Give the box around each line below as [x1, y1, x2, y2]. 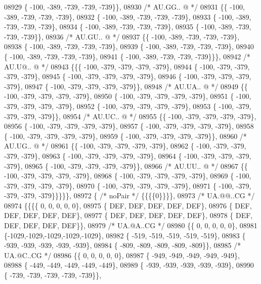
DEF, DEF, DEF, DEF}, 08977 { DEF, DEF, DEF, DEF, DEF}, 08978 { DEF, [4, 210, 253, 221]
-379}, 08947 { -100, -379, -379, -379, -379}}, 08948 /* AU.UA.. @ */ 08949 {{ [4, 81, 248, 91]
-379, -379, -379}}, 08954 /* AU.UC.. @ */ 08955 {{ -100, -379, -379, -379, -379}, [4, 111, 256, 121]
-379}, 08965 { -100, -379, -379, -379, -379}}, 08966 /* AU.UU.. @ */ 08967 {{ [4, 160, 248, 171]
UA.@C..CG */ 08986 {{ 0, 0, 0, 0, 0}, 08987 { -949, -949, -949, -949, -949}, [4, 250, 240, 260]
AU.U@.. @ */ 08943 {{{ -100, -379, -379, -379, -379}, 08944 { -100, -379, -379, [4, 61, 250, 72]
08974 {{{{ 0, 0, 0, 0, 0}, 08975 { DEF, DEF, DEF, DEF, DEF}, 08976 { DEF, [4, 200, 252, 210]
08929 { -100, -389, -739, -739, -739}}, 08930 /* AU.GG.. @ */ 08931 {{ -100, [4, 2, 245, 12]
